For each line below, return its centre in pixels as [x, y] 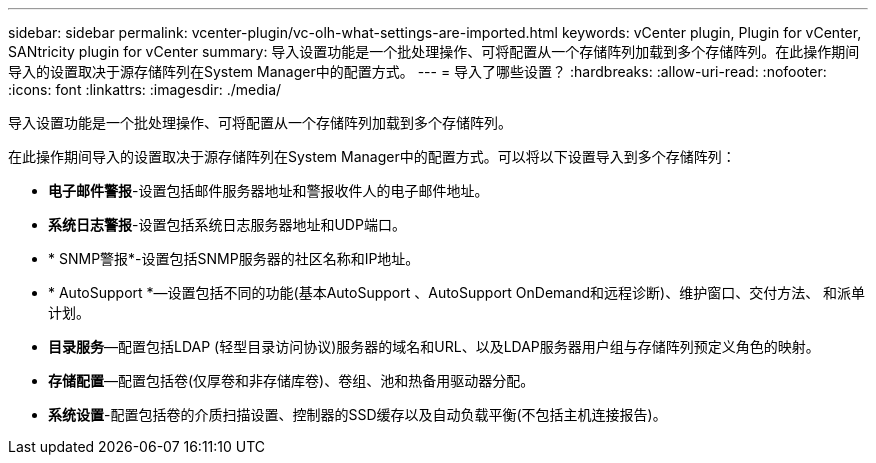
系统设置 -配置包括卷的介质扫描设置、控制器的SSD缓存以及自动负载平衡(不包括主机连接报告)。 [357, 414]
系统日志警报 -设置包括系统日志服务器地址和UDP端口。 [227, 224]
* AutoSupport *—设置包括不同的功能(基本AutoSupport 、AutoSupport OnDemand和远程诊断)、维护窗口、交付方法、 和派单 [457, 292]
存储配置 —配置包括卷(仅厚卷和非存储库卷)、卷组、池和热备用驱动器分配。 [291, 380]
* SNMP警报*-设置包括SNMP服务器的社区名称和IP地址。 [234, 258]
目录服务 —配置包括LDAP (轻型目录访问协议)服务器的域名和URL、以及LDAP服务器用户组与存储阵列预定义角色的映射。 [434, 346]
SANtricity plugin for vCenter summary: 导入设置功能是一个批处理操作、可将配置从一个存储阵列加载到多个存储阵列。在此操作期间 [434, 51]
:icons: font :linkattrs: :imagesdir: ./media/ [145, 89]
